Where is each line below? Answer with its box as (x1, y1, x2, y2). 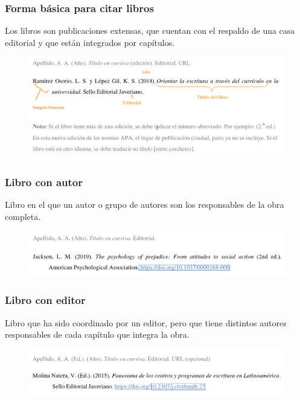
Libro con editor (5, 292, 86, 308)
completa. (5, 210, 41, 222)
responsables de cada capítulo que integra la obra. (5, 328, 190, 341)
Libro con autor (5, 175, 83, 190)
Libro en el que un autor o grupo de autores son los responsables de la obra (5, 198, 284, 211)
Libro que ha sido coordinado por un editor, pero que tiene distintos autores (5, 316, 287, 329)
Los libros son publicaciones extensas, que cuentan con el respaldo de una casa (5, 24, 295, 37)
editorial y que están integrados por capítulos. (5, 36, 175, 48)
